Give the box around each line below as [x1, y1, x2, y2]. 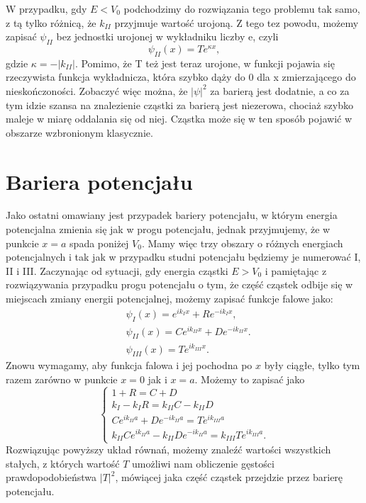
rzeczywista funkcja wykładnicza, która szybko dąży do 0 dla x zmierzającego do [6, 69, 356, 84]
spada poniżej [70, 235, 129, 250]
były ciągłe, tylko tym [264, 358, 360, 373]
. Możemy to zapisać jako [194, 371, 305, 386]
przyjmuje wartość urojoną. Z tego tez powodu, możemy [114, 15, 359, 30]
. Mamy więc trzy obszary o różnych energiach [141, 235, 343, 250]
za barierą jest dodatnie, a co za [210, 83, 350, 98]
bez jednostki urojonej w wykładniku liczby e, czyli [56, 29, 279, 44]
